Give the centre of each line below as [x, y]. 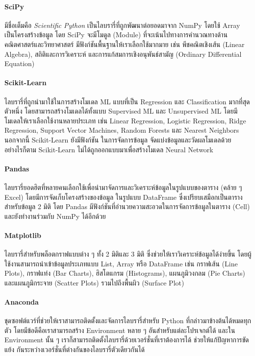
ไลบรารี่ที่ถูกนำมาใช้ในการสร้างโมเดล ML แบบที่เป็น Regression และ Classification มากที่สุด [127, 101]
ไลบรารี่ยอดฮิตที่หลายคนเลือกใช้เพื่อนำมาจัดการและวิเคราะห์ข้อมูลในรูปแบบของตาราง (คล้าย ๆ [123, 187]
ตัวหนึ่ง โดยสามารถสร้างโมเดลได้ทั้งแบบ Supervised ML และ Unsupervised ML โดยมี [121, 111]
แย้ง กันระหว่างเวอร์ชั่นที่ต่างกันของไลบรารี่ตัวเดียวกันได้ [75, 349]
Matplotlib [23, 235]
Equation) [20, 63]
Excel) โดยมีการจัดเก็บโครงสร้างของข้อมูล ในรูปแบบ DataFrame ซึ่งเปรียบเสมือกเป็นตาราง [124, 197]
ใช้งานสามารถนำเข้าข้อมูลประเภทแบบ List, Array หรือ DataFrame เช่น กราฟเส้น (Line [121, 263]
